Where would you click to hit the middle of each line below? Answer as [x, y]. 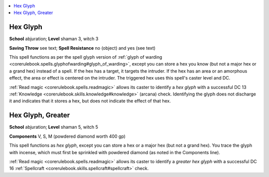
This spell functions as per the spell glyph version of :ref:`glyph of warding [86, 57]
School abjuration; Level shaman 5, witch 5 [54, 127]
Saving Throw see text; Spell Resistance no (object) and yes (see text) [82, 48]
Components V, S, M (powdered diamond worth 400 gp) [67, 136]
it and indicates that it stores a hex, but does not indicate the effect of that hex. [90, 101]
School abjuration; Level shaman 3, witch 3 [54, 39]
